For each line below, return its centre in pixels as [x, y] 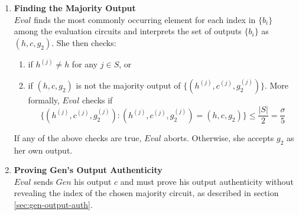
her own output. [43, 150]
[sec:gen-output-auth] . [53, 205]
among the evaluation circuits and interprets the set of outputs [128, 31]
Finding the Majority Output [75, 8]
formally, [44, 100]
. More [277, 85]
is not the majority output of [128, 85]
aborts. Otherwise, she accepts [219, 137]
